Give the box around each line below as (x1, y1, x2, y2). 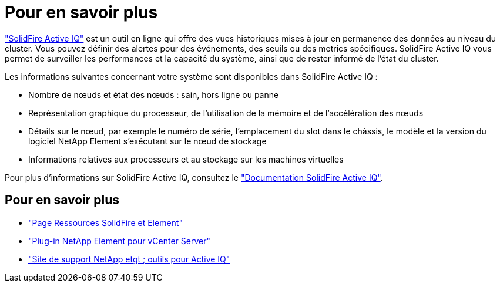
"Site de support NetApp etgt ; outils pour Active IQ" (28, 254, 230, 264)
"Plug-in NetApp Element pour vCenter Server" (28, 235, 210, 246)
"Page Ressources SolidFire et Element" (28, 217, 183, 228)
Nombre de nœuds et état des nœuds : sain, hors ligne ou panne (28, 89, 279, 100)
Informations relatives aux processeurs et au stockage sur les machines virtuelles (28, 154, 344, 164)
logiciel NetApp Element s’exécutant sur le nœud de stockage (28, 136, 267, 146)
